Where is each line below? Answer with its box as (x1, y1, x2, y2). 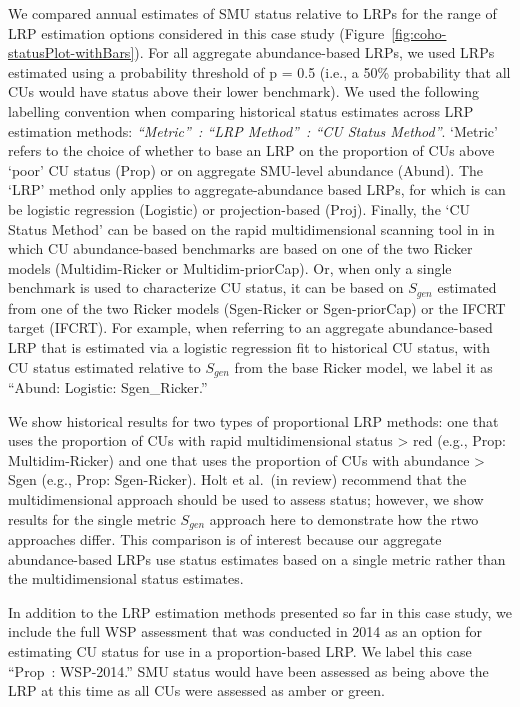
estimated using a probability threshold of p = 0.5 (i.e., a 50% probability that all (8, 61, 511, 82)
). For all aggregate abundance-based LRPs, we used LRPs (134, 42, 495, 63)
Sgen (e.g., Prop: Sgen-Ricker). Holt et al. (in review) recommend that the (8, 469, 467, 490)
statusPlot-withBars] (8, 42, 135, 63)
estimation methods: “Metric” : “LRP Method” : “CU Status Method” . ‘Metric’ (8, 120, 498, 141)
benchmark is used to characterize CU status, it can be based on (8, 277, 404, 298)
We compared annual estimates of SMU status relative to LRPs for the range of (8, 3, 497, 23)
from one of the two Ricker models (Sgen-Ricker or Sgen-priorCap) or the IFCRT (8, 297, 506, 318)
